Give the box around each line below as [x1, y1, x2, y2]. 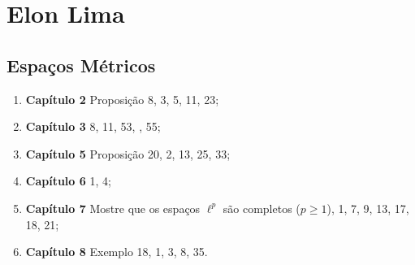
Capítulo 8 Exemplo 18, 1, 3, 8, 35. [25, 243, 208, 260]
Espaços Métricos [6, 52, 156, 77]
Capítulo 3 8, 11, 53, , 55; [25, 118, 161, 135]
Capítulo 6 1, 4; [25, 172, 111, 189]
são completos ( [223, 199, 300, 216]
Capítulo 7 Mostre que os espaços [25, 199, 201, 216]
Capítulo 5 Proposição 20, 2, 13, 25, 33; [25, 145, 231, 162]
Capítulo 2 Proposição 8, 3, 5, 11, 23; [25, 90, 219, 107]
